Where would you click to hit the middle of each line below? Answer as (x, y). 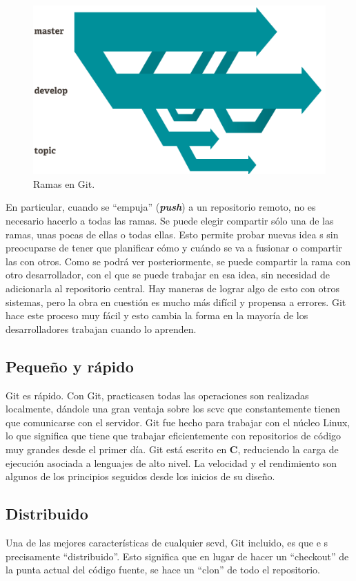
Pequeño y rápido (70, 366)
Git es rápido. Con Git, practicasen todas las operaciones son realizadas (157, 395)
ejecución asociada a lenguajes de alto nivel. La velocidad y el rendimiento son (171, 463)
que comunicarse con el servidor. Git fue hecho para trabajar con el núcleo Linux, (178, 422)
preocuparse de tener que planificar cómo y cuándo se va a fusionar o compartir (174, 248)
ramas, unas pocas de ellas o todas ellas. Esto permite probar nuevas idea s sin (172, 234)
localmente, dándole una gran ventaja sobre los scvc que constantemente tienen (173, 409)
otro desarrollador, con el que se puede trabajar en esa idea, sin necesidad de (168, 275)
